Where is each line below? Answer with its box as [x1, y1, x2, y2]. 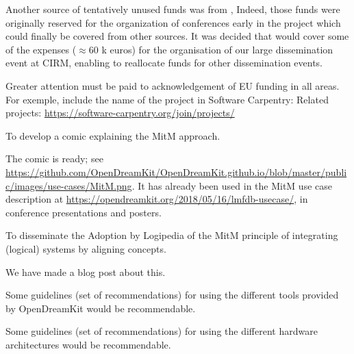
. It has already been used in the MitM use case [131, 178, 332, 192]
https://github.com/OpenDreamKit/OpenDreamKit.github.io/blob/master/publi [5, 164, 347, 179]
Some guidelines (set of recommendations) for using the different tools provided [5, 288, 339, 302]
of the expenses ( [5, 42, 77, 56]
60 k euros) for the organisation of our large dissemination [88, 42, 333, 56]
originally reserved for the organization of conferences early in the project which [5, 15, 341, 29]
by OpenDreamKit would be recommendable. [5, 301, 196, 315]
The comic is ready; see [5, 151, 103, 166]
